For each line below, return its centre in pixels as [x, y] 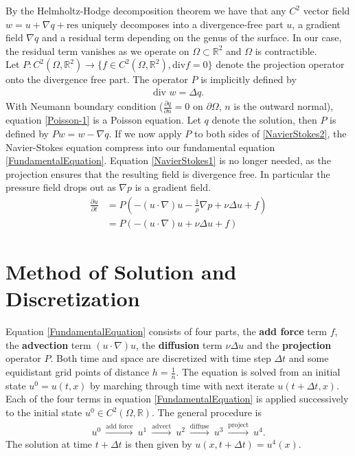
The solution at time [49, 444]
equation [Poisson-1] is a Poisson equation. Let [103, 120]
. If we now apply [145, 133]
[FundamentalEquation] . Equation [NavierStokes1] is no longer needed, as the [168, 160]
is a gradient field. [173, 187]
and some [309, 358]
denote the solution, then [264, 120]
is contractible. [286, 50]
